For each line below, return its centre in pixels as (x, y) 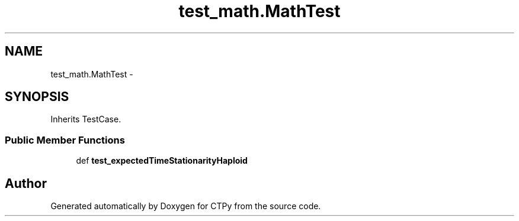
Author (26, 183)
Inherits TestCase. (86, 119)
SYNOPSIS (37, 97)
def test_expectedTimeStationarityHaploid (162, 161)
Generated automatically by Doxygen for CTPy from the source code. (186, 206)
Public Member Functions (65, 140)
